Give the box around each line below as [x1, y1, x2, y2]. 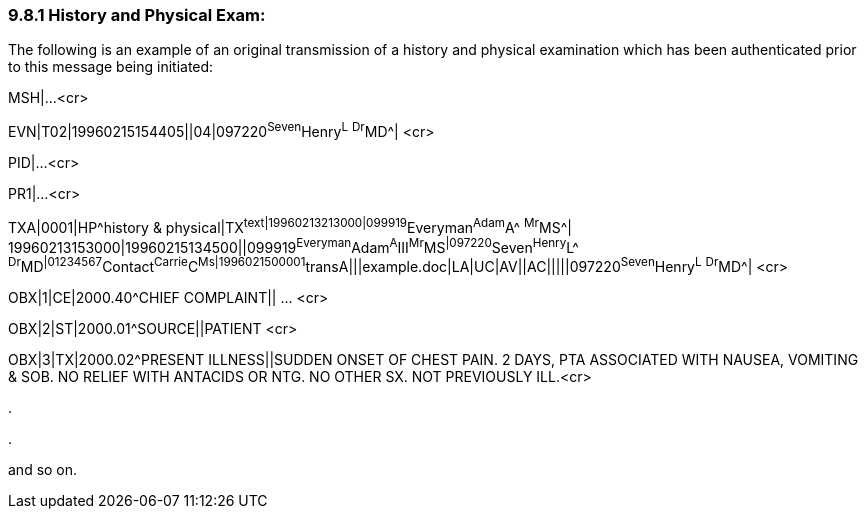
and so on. [8, 461, 78, 478]
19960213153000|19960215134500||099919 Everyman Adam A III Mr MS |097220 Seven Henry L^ [8, 235, 579, 256]
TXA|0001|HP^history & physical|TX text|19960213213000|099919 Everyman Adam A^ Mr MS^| [8, 216, 572, 236]
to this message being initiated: [8, 58, 214, 76]
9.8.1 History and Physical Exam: [8, 5, 266, 25]
